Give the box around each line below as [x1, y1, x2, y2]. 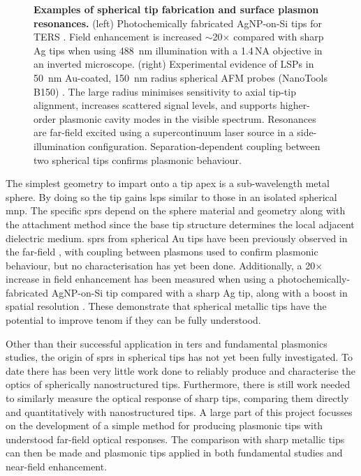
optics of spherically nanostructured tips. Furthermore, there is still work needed [6, 377, 351, 392]
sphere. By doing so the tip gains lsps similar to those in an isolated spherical [6, 189, 337, 204]
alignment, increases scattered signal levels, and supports [34, 98, 277, 112]
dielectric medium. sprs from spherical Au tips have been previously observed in [6, 230, 348, 245]
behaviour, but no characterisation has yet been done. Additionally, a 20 [6, 258, 316, 272]
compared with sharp [233, 29, 324, 44]
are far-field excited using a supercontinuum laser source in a [34, 125, 294, 140]
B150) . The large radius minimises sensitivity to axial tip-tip [34, 84, 296, 98]
